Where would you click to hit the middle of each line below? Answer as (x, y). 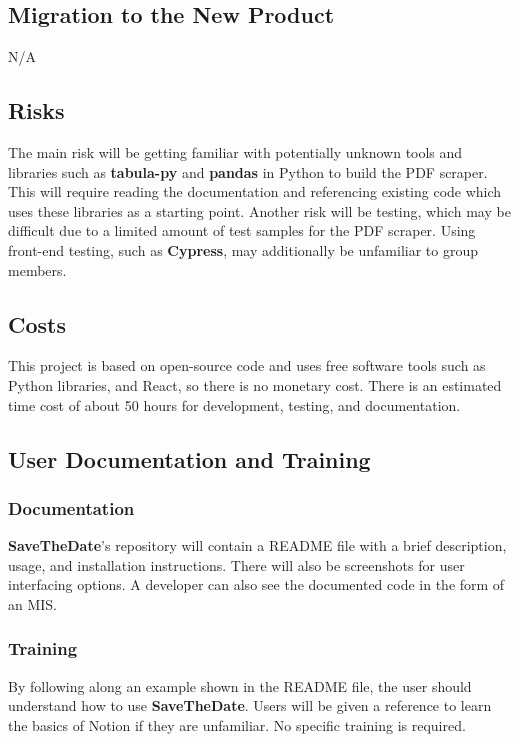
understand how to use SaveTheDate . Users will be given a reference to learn (250, 705)
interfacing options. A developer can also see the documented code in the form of (256, 584)
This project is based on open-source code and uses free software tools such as (247, 365)
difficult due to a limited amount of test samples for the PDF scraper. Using (242, 230)
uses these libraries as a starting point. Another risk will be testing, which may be (259, 210)
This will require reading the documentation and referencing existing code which (255, 191)
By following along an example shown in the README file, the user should (240, 685)
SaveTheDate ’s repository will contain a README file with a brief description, (257, 545)
